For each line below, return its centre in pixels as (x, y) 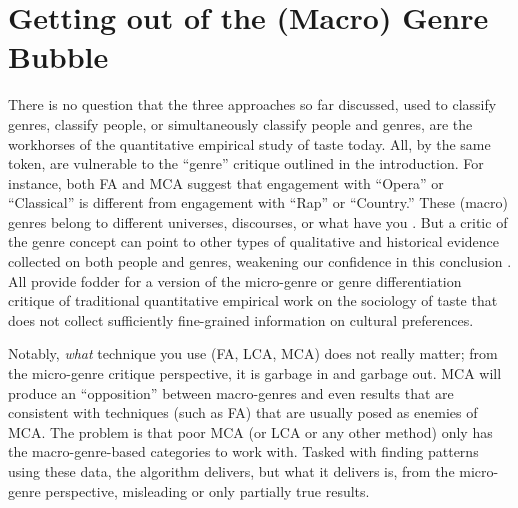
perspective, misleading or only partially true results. (207, 490)
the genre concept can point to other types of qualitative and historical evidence (254, 241)
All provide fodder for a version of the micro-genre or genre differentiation (235, 280)
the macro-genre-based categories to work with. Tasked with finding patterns (243, 451)
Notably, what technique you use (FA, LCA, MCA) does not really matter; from (253, 353)
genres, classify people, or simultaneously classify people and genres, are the (240, 123)
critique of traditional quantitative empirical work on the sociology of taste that (253, 300)
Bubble (58, 56)
